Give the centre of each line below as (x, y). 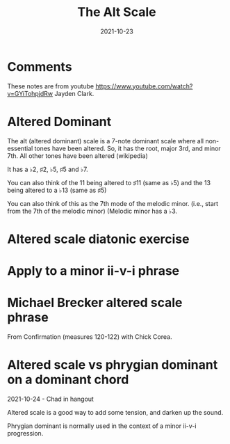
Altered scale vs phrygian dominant (113, 365)
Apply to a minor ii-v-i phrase (93, 271)
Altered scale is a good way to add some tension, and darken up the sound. (115, 412)
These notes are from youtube (51, 86)
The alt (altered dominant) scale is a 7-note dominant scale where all (105, 141)
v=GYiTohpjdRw (30, 93)
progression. (25, 433)
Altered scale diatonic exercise (98, 239)
